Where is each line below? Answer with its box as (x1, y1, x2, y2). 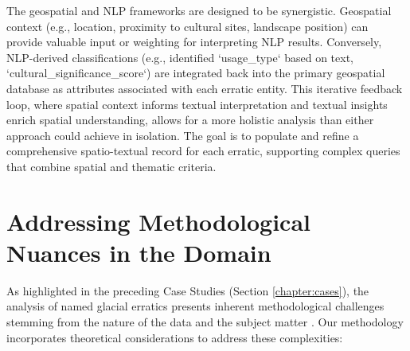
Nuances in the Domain (6, 236, 271, 268)
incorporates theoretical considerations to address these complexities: (6, 329, 343, 345)
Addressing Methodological (6, 205, 311, 237)
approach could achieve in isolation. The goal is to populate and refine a (6, 127, 359, 143)
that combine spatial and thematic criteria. (6, 158, 217, 174)
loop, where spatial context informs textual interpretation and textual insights (6, 96, 388, 112)
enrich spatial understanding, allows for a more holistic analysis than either (6, 111, 374, 128)
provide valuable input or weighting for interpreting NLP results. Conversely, (6, 33, 382, 50)
